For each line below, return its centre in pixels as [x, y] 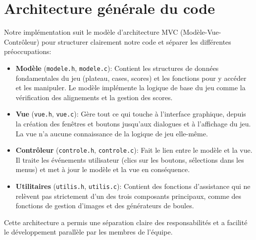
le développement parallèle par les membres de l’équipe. [88, 232]
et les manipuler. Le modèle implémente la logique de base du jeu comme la [130, 88]
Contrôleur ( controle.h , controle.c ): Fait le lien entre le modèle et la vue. [134, 150]
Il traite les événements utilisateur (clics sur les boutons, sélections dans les [130, 159]
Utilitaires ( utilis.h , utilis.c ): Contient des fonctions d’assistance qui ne [133, 186]
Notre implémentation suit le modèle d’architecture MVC [91, 32]
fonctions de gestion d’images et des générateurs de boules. [105, 206]
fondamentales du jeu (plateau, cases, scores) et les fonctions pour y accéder [131, 78]
